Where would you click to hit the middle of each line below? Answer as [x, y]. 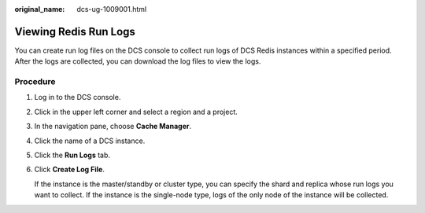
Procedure [35, 82]
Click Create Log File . [70, 170]
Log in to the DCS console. [78, 97]
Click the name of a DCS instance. [90, 141]
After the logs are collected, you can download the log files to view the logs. [138, 61]
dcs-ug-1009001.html [112, 9]
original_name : [40, 9]
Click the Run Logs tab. [72, 155]
